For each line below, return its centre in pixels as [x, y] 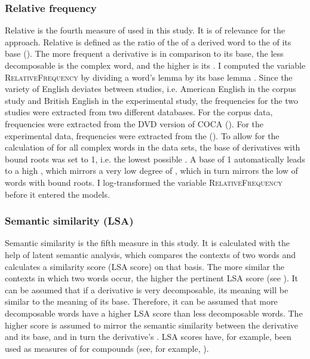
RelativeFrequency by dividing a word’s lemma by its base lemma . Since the [149, 77]
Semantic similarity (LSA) [69, 221]
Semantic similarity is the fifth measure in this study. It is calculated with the [147, 243]
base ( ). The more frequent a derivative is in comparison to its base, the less [144, 53]
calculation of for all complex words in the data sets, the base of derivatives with [153, 147]
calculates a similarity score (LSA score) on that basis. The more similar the [145, 266]
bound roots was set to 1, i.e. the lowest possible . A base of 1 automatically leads [155, 159]
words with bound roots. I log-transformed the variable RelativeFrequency [144, 182]
